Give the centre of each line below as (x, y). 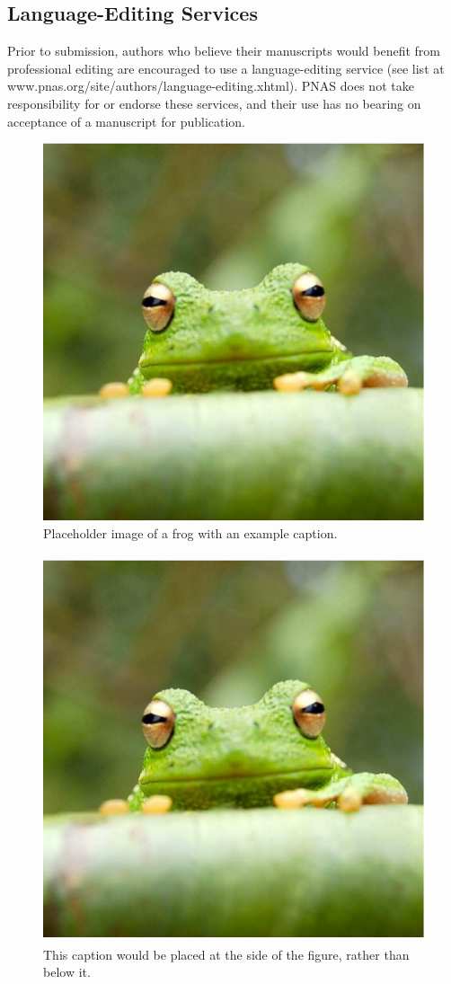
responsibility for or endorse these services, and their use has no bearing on (214, 103)
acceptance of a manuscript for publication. (127, 121)
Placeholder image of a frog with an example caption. (190, 532)
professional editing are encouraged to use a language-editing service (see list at (226, 68)
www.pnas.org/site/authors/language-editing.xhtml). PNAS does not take (211, 86)
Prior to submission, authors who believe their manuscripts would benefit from (224, 51)
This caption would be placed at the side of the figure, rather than (226, 954)
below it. (67, 972)
